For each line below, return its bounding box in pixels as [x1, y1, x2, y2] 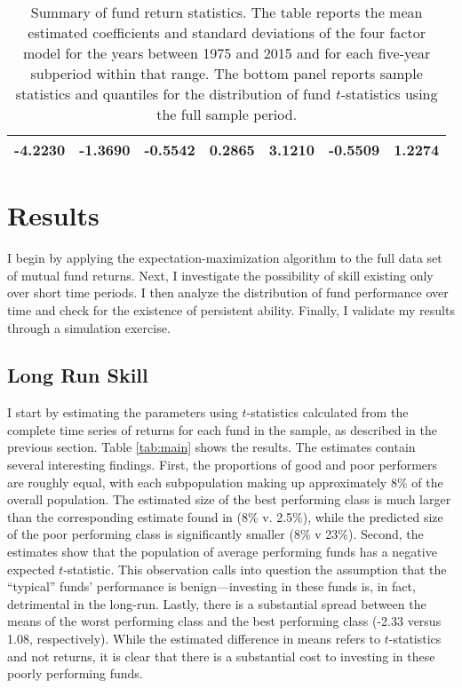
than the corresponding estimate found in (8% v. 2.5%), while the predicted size [7, 507, 443, 526]
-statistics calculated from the [246, 403, 409, 422]
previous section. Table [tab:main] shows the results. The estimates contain [7, 438, 416, 456]
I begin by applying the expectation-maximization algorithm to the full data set [7, 249, 442, 267]
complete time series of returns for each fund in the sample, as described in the [7, 420, 438, 439]
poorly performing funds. [7, 664, 143, 683]
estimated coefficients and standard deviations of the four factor [28, 22, 426, 43]
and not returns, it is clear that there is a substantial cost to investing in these [7, 646, 435, 665]
